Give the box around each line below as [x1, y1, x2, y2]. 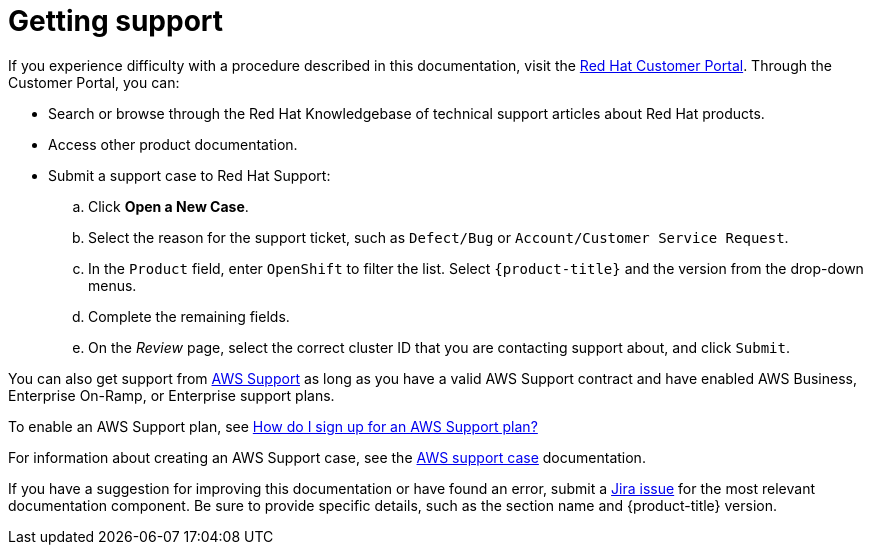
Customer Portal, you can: [8, 73, 180, 91]
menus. [88, 276, 137, 294]
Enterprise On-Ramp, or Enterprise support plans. [8, 386, 335, 404]
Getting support [8, 4, 224, 38]
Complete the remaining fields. [88, 307, 290, 325]
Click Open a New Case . [88, 197, 249, 215]
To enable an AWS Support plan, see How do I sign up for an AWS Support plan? [8, 417, 538, 435]
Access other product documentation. [48, 135, 298, 153]
